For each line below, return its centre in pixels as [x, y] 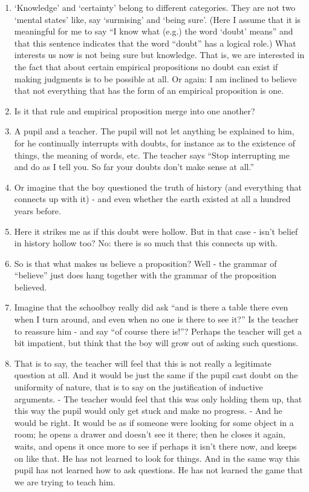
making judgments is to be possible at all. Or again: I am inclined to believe [155, 78]
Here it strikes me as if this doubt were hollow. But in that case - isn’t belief [156, 231]
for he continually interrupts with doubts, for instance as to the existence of [154, 143]
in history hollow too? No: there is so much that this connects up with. [146, 243]
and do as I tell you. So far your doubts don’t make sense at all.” [134, 167]
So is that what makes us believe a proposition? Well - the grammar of [145, 263]
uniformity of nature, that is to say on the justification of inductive [138, 387]
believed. [31, 287]
